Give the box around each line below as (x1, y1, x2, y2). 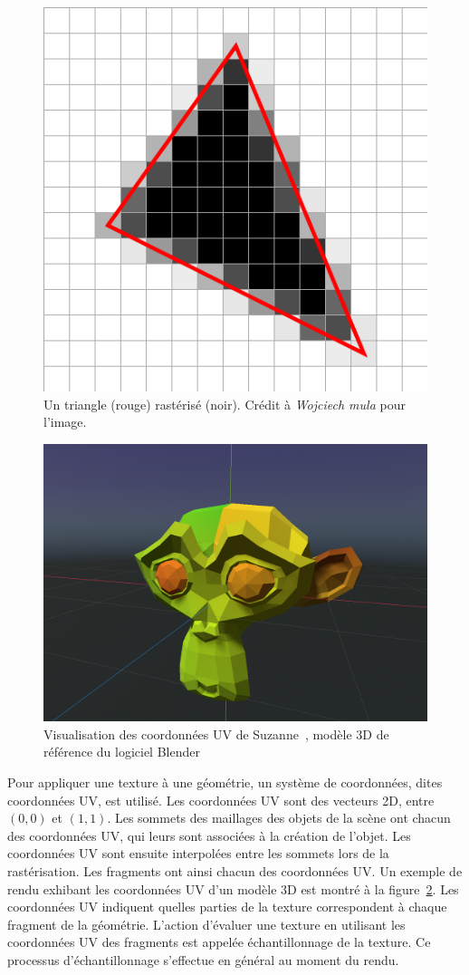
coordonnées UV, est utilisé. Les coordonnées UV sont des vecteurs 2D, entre (7, 790, 435, 809)
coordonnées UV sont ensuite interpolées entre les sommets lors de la (7, 844, 389, 863)
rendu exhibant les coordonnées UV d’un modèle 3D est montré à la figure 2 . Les (7, 879, 459, 898)
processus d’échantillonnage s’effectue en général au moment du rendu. (7, 950, 399, 969)
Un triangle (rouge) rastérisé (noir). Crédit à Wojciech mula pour (43, 394, 406, 413)
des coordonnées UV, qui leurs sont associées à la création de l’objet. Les (7, 825, 411, 845)
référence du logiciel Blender (43, 742, 200, 761)
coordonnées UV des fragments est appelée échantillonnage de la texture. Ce (7, 932, 431, 951)
